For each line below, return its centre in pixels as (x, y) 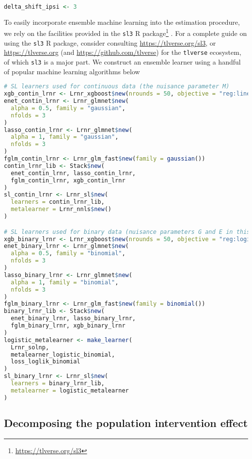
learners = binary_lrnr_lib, (58, 383)
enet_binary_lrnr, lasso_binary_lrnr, (73, 319)
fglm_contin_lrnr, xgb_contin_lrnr (68, 180)
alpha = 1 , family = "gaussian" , (65, 137)
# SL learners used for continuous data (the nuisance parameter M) (117, 87)
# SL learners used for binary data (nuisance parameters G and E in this (127, 232)
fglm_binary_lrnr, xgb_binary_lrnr (68, 326)
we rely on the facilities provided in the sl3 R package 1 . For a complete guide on (126, 33)
